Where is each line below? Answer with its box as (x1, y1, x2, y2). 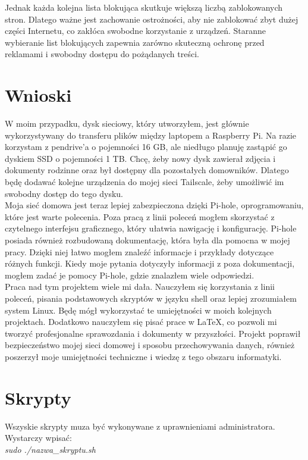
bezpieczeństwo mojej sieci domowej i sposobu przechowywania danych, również (5, 339, 295, 351)
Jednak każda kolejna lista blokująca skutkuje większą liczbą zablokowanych (5, 1, 283, 13)
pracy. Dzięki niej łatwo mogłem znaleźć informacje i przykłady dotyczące (5, 245, 274, 258)
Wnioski (5, 83, 72, 107)
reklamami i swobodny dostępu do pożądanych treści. (5, 48, 199, 60)
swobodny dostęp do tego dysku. (5, 187, 123, 199)
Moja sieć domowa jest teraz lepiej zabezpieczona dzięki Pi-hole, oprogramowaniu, (5, 199, 304, 211)
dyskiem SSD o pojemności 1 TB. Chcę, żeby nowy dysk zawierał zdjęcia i (5, 152, 276, 164)
